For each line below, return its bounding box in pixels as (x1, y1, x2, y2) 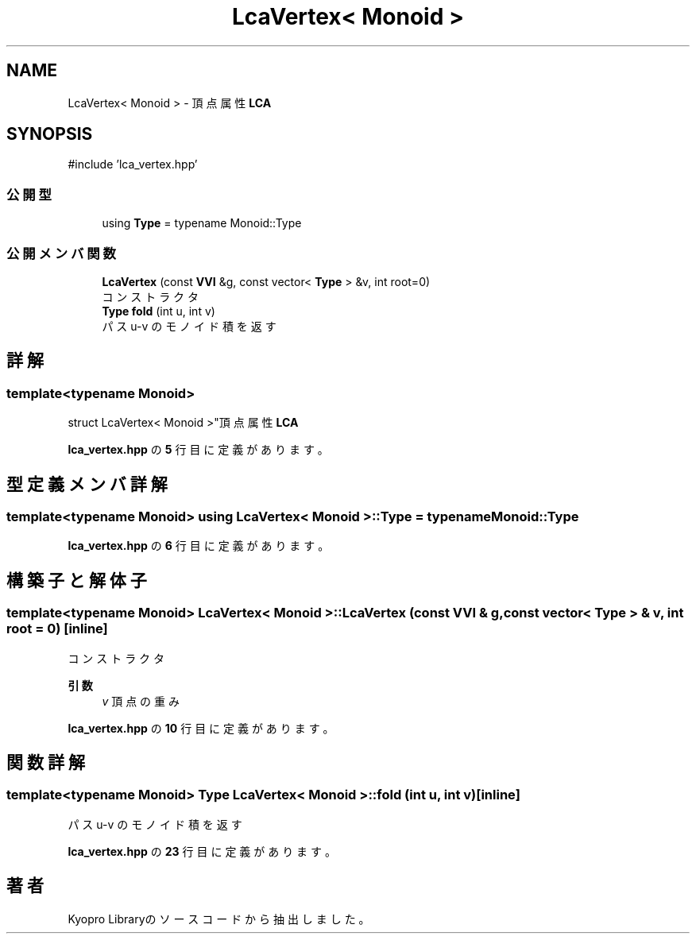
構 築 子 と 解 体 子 (6, 570, 147, 590)
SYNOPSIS (6, 124, 93, 145)
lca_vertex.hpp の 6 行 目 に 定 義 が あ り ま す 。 (68, 539, 330, 553)
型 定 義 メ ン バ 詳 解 (6, 474, 168, 494)
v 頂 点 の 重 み (102, 694, 180, 708)
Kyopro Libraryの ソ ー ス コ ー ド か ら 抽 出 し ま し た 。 (68, 911, 370, 926)
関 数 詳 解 (6, 752, 85, 773)
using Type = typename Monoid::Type (102, 216, 302, 230)
